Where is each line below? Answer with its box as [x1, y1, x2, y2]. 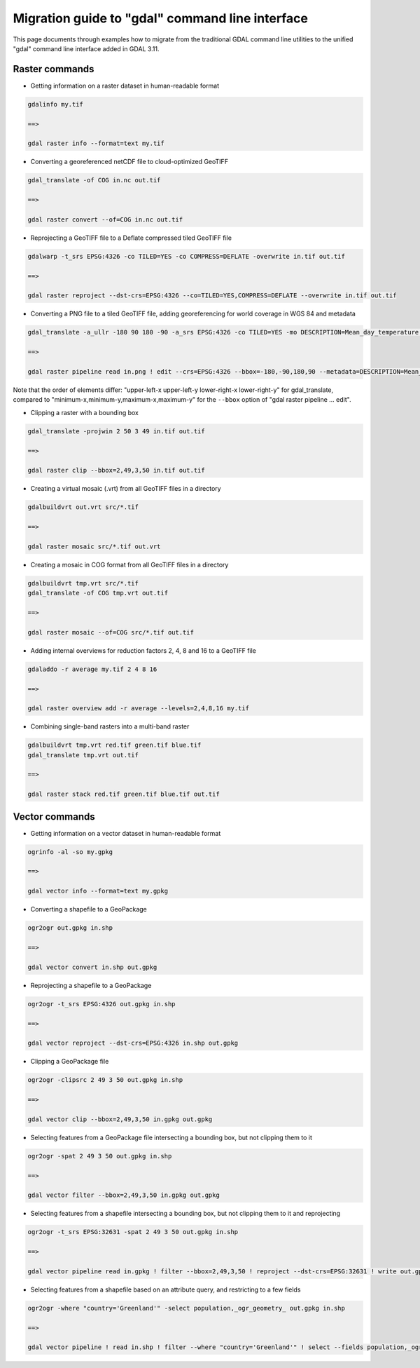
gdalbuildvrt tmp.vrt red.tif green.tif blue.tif [27, 741, 202, 750]
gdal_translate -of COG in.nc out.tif [27, 176, 161, 184]
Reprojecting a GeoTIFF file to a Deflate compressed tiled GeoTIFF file [30, 233, 232, 242]
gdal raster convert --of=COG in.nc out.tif [27, 215, 183, 224]
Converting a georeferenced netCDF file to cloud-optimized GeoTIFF [30, 158, 229, 166]
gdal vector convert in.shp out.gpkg [27, 963, 157, 971]
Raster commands [13, 63, 94, 75]
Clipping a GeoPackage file [30, 1057, 109, 1066]
